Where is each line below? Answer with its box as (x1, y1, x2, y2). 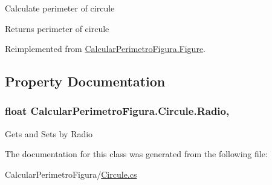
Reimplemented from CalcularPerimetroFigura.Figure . (5, 42, 206, 55)
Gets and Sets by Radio (5, 127, 93, 140)
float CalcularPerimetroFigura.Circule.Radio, (5, 103, 230, 118)
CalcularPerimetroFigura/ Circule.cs (5, 167, 137, 180)
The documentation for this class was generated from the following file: (5, 148, 268, 160)
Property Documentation (5, 72, 166, 91)
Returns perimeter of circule (5, 22, 109, 34)
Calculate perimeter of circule (5, 2, 115, 14)
